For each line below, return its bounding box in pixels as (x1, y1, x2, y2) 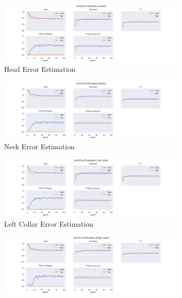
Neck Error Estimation (4, 141, 75, 151)
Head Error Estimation (4, 64, 75, 74)
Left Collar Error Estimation (4, 218, 94, 229)
